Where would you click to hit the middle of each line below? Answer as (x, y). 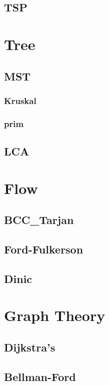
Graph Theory (55, 315)
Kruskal (20, 100)
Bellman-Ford (40, 376)
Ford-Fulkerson (44, 249)
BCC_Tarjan (39, 220)
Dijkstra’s (30, 347)
